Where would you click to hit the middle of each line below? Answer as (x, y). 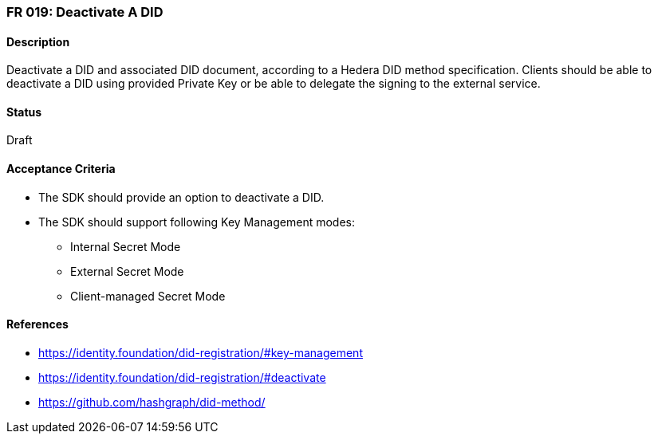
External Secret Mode (127, 271)
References (37, 324)
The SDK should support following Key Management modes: (197, 222)
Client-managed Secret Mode (148, 296)
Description (38, 41)
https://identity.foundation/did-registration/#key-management (201, 352)
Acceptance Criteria (61, 169)
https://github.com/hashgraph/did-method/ (152, 402)
